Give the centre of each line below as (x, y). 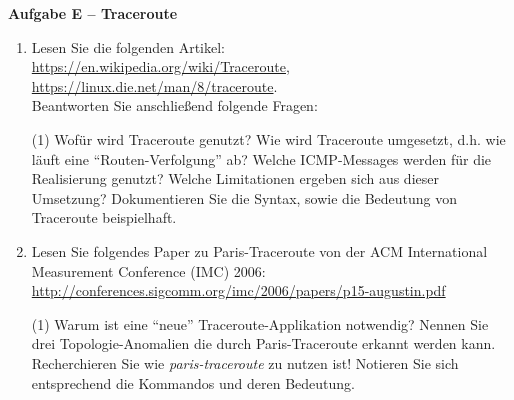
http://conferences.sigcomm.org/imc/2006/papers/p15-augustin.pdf (238, 290)
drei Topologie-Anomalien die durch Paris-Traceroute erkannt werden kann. (263, 343)
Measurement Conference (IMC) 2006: (148, 270)
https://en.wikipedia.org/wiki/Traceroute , (160, 66)
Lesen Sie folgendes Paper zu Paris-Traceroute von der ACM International (259, 250)
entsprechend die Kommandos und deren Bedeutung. (193, 382)
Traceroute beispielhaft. (104, 217)
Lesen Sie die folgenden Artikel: (128, 46)
